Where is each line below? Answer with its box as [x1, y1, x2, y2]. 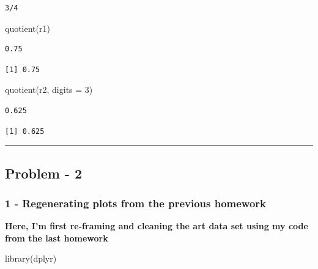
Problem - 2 [5, 163, 83, 182]
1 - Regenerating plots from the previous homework [5, 195, 267, 210]
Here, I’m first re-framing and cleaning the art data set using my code [5, 219, 308, 232]
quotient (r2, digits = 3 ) [5, 83, 93, 96]
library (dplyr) [5, 252, 57, 265]
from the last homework [5, 231, 108, 244]
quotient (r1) [5, 21, 50, 34]
